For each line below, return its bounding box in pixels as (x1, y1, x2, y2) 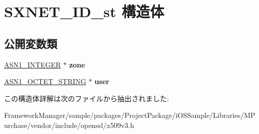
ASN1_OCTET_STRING (4, 76, 87, 87)
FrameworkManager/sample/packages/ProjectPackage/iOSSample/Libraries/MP (4, 110, 255, 120)
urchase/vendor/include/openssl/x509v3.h (4, 119, 135, 130)
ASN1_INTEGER (4, 59, 61, 70)
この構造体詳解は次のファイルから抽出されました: (4, 93, 169, 103)
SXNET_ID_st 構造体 (4, 1, 164, 22)
